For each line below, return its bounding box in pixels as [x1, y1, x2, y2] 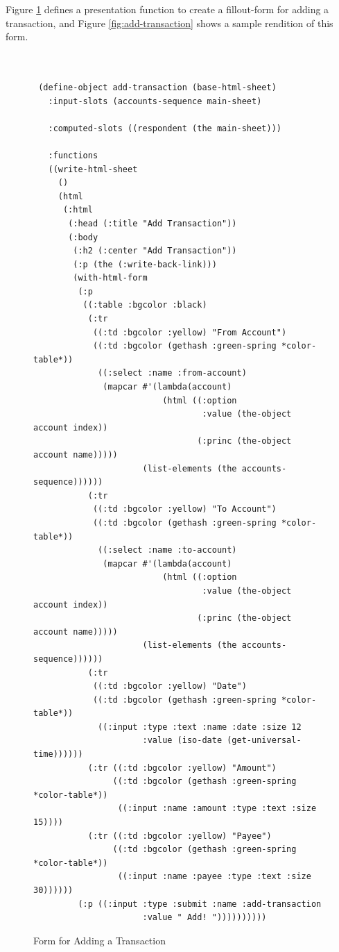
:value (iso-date [142, 735, 223, 746]
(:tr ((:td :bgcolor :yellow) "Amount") [87, 762, 277, 773]
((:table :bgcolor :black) [82, 300, 207, 310]
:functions [48, 150, 98, 160]
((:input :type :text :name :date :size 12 [98, 721, 302, 732]
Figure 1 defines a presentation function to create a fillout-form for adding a [6, 2, 329, 16]
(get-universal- [227, 735, 302, 746]
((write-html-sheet [48, 164, 138, 174]
